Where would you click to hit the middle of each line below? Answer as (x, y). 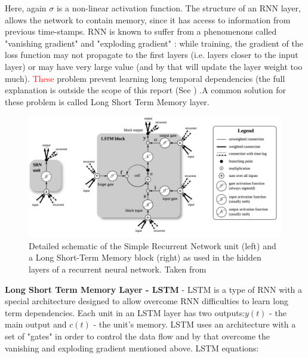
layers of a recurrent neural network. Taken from (118, 269)
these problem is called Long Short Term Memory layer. (107, 101)
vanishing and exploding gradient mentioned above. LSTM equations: (132, 348)
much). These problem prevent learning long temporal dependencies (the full (145, 78)
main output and (36, 324)
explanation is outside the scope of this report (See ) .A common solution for (146, 90)
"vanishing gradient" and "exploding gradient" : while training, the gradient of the (154, 43)
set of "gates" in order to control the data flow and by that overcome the (137, 336)
